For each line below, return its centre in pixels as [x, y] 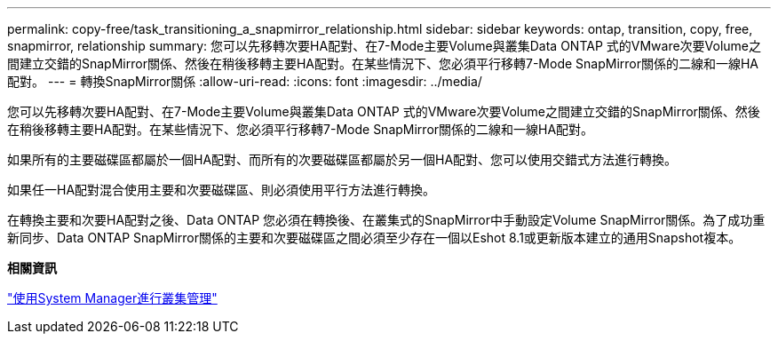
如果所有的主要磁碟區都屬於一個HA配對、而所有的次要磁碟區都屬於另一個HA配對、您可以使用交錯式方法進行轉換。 [342, 159]
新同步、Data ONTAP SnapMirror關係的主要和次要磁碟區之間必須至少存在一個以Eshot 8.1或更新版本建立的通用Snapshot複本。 [374, 238]
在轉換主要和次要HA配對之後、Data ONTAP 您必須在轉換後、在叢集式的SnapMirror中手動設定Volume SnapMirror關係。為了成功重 [386, 220]
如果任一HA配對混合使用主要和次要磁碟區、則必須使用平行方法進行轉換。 [222, 190]
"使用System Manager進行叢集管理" [112, 298]
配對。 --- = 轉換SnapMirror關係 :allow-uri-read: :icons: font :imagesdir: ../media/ [245, 81]
